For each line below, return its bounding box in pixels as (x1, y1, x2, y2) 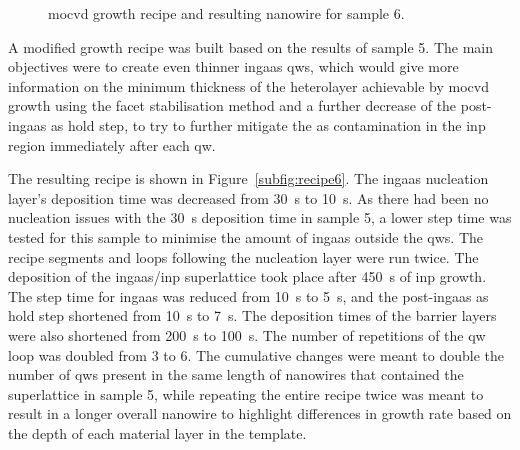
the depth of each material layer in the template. (8, 422, 307, 443)
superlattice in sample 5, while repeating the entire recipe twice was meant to (8, 383, 484, 404)
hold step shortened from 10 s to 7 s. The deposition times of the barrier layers (8, 305, 497, 326)
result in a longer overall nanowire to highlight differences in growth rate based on (8, 403, 512, 424)
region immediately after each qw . (8, 134, 216, 155)
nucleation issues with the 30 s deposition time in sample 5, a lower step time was (8, 207, 512, 228)
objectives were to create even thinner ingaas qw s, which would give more (8, 56, 459, 77)
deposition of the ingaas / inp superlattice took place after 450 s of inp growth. (8, 266, 487, 287)
